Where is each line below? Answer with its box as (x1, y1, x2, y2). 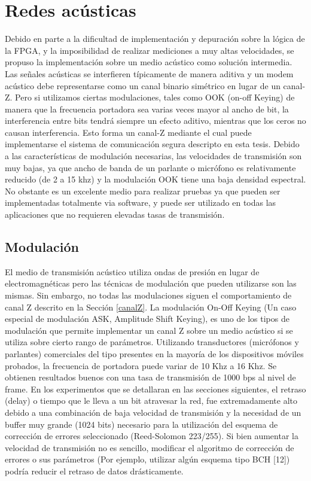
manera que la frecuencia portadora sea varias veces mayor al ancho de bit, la (5, 102, 289, 115)
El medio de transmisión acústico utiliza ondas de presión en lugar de (5, 265, 260, 278)
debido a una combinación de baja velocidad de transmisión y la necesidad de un (5, 406, 301, 418)
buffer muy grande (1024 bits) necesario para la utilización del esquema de (5, 418, 278, 430)
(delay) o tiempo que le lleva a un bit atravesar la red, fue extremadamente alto (5, 394, 298, 407)
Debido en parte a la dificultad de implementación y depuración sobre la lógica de (5, 32, 305, 45)
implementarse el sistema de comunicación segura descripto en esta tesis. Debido (5, 138, 300, 150)
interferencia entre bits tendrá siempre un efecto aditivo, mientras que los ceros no (5, 114, 306, 127)
